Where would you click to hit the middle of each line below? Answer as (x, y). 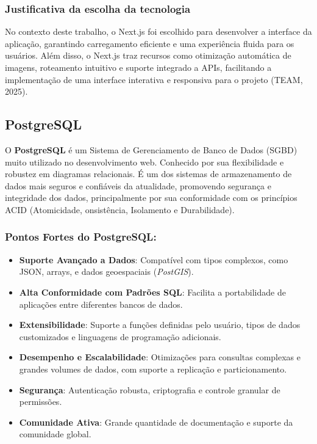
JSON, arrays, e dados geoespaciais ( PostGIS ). (106, 271)
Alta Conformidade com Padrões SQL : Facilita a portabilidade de (152, 292)
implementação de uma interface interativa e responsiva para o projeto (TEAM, (154, 79)
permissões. (41, 402)
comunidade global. (55, 434)
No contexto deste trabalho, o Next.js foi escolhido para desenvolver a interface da (158, 31)
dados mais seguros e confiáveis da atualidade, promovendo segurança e (138, 185)
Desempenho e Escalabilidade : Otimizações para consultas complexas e (160, 357)
